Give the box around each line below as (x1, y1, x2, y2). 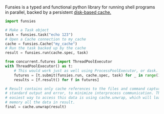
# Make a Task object (5, 27, 49, 32)
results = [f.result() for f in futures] (14, 77, 99, 82)
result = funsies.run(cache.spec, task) (5, 50, 89, 55)
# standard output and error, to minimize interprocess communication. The (5, 91, 163, 96)
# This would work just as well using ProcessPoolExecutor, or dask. (14, 68, 159, 73)
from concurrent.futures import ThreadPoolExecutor (5, 59, 112, 64)
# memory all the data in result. (5, 100, 76, 105)
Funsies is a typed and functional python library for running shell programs (5, 4, 155, 10)
